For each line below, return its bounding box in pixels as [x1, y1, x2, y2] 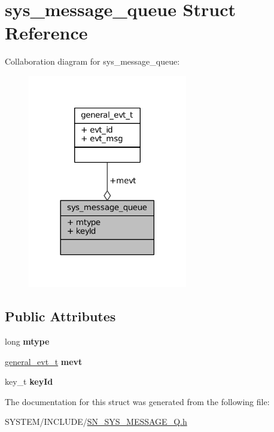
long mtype [5, 335, 50, 348]
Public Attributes [5, 307, 116, 325]
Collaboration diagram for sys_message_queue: [5, 55, 180, 68]
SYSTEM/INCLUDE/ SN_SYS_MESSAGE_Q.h [5, 415, 187, 428]
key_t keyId [5, 375, 53, 388]
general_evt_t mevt [5, 355, 83, 367]
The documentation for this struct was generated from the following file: [5, 395, 270, 407]
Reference [5, 20, 88, 45]
